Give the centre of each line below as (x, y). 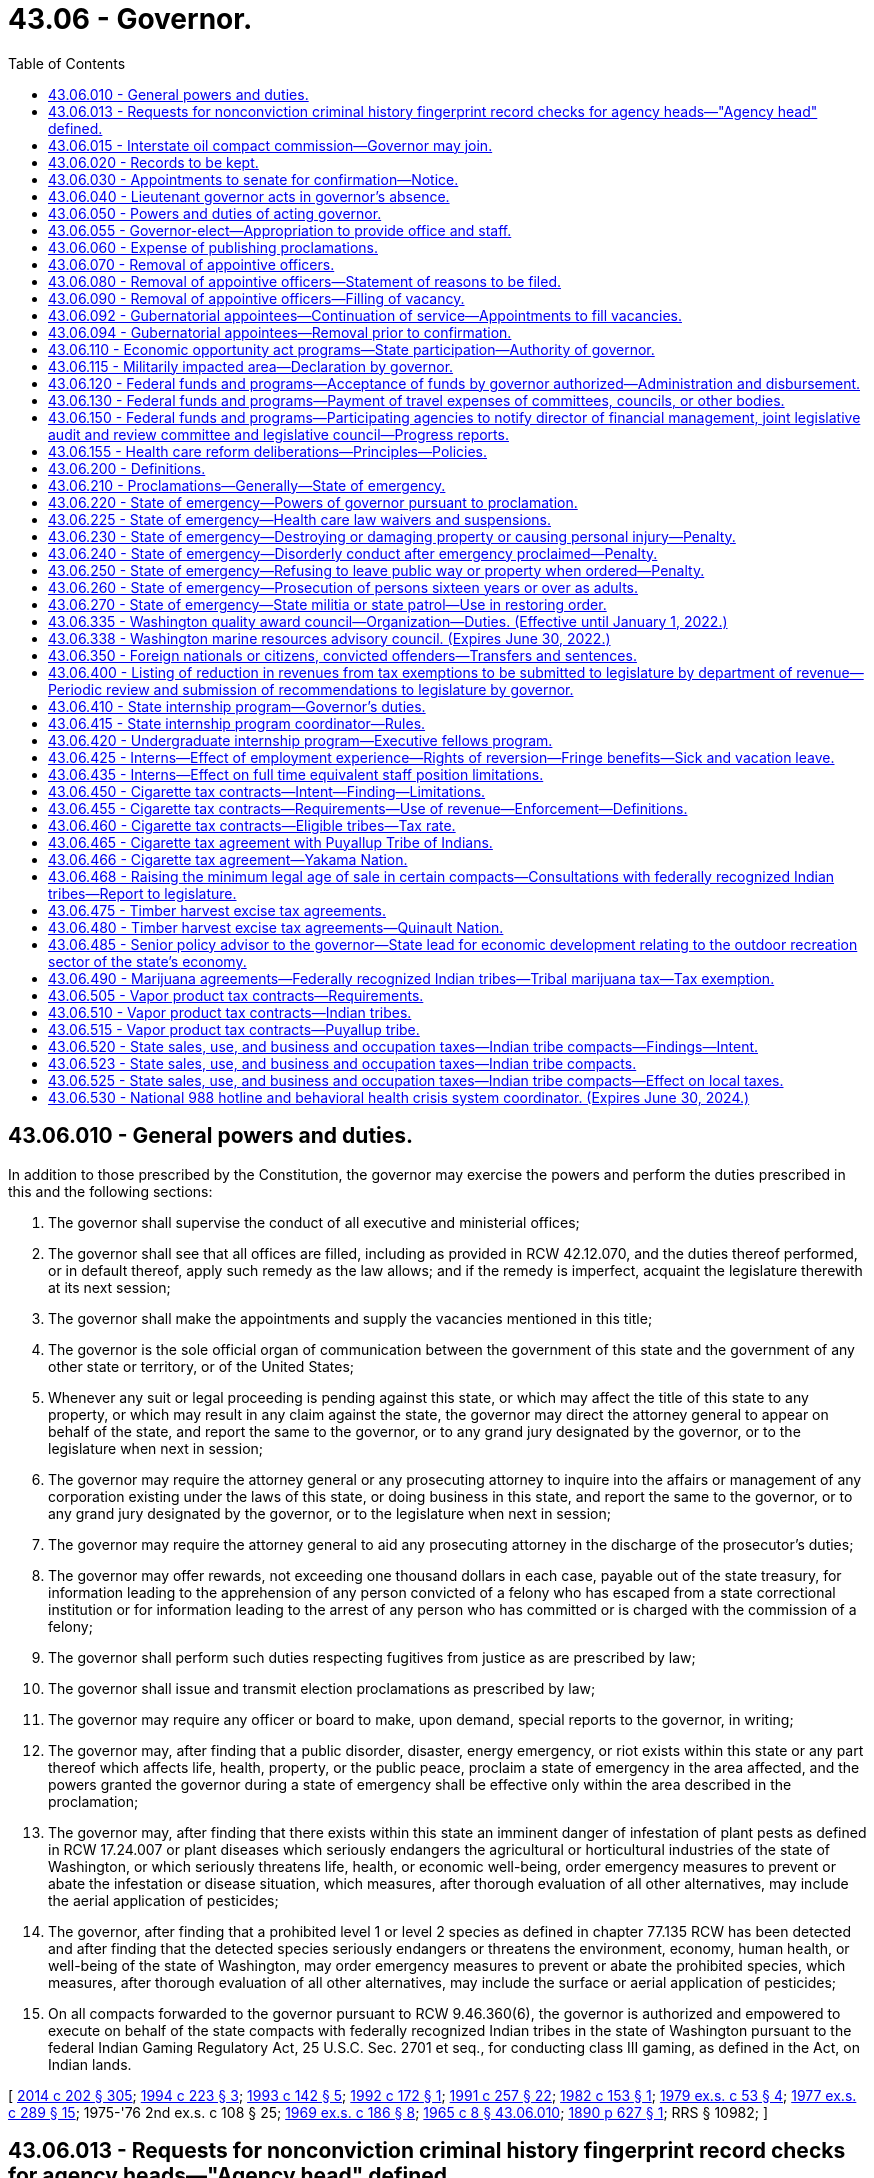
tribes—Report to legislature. (142, 893)
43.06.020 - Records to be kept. (153, 162)
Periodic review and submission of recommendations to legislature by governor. (311, 689)
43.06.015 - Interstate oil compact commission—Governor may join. (270, 145)
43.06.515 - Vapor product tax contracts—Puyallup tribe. (234, 1029)
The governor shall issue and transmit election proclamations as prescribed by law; (322, 1688)
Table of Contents (67, 63)
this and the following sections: (110, 1191)
